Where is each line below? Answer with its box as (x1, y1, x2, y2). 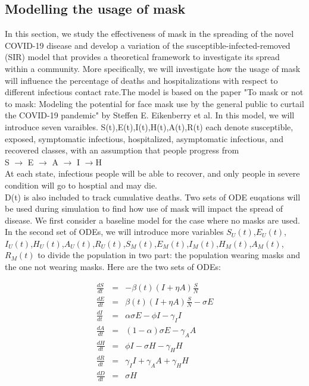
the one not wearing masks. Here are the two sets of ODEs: (5, 261, 221, 273)
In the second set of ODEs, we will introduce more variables (5, 225, 224, 238)
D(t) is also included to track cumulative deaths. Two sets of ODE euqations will (5, 190, 301, 203)
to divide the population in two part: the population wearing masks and (38, 249, 301, 261)
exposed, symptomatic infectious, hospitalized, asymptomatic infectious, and (5, 132, 283, 145)
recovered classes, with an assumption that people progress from (5, 144, 239, 156)
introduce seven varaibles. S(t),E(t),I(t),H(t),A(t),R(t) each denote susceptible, (5, 120, 294, 133)
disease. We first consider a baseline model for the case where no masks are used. (5, 214, 300, 226)
